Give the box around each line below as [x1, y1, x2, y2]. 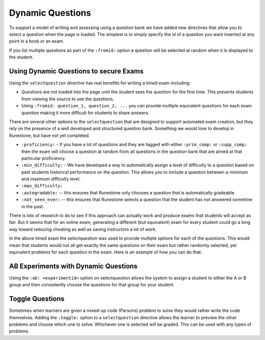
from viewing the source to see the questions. [21, 96, 114, 102]
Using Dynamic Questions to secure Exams [9, 67, 144, 75]
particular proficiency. [21, 155, 66, 161]
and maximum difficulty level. [21, 176, 81, 182]
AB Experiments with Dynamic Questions [9, 262, 137, 270]
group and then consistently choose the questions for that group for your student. [9, 282, 175, 288]
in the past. [21, 203, 44, 209]
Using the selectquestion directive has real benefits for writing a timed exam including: [9, 80, 191, 86]
